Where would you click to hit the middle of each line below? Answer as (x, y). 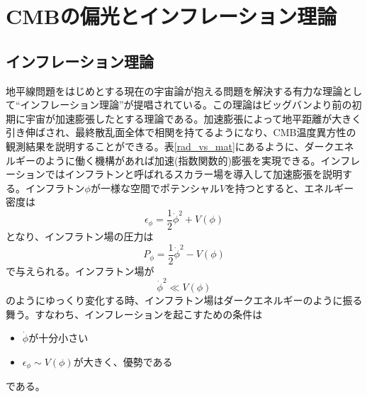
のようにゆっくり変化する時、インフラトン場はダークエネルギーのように (174, 300)
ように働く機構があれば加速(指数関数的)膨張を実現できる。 (183, 160)
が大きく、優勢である (123, 361)
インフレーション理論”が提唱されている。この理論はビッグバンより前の (186, 105)
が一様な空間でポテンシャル (155, 188)
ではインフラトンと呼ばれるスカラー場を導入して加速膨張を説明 (193, 174)
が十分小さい (58, 338)
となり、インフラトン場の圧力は (80, 236)
